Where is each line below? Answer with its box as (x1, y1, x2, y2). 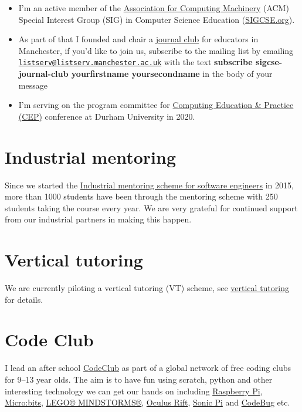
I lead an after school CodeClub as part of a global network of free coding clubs (5, 362, 291, 374)
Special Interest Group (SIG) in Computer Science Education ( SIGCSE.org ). (18, 13, 295, 25)
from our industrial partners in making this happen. (5, 213, 192, 225)
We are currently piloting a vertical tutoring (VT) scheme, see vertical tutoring (5, 282, 289, 294)
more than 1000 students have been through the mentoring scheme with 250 (5, 190, 278, 202)
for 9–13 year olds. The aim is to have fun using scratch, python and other (5, 373, 273, 385)
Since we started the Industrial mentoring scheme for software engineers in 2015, (5, 178, 294, 191)
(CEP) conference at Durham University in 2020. (18, 110, 195, 122)
